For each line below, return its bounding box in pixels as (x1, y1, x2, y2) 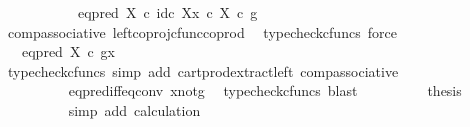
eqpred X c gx (21, 41, 115, 62)
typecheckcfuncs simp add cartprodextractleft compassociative (7, 60, 399, 81)
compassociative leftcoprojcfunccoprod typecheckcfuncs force (7, 21, 397, 42)
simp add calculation (68, 99, 201, 120)
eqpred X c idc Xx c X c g (77, 2, 258, 22)
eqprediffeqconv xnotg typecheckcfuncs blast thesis (68, 80, 462, 101)
